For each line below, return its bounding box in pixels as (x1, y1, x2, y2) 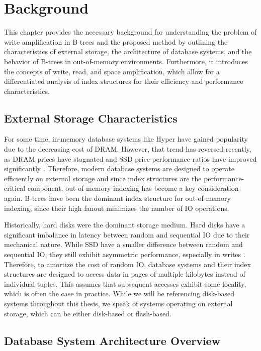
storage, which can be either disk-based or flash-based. (4, 308, 171, 318)
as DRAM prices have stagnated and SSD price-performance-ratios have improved (4, 153, 257, 164)
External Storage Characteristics (4, 110, 178, 126)
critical (4, 183, 26, 193)
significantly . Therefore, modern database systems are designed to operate (4, 163, 234, 174)
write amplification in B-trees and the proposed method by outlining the (4, 36, 228, 47)
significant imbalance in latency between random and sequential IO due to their (4, 229, 250, 240)
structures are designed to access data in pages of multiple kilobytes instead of (4, 269, 245, 279)
